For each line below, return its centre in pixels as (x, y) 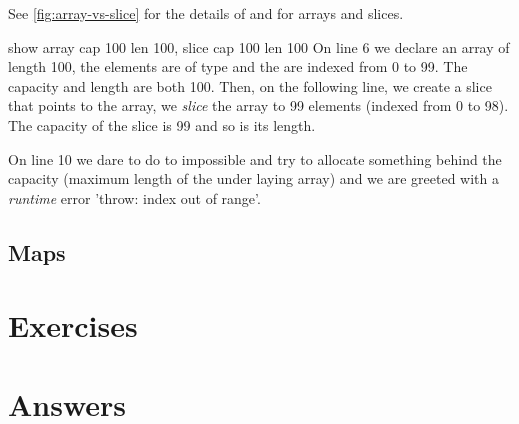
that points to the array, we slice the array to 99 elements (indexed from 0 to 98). (258, 105)
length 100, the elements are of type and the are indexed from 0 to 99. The (238, 66)
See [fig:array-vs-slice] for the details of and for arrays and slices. (206, 13)
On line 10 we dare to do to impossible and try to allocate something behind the (255, 158)
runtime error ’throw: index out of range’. (134, 197)
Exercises (73, 325)
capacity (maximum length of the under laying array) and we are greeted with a (253, 178)
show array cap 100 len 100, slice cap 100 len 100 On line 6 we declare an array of (259, 46)
